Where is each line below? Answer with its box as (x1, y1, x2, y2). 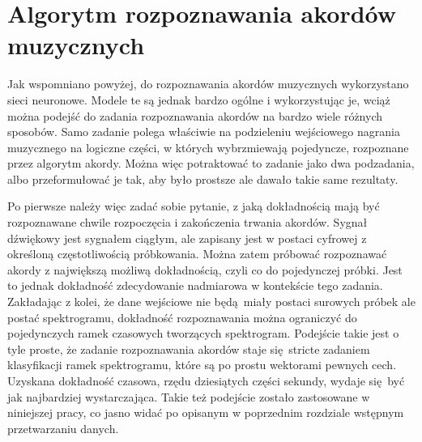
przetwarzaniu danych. (7, 419, 119, 436)
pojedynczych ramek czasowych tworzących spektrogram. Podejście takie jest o (7, 325, 399, 342)
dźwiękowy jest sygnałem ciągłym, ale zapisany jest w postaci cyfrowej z (7, 229, 367, 246)
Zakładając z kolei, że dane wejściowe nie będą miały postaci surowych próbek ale (7, 293, 416, 310)
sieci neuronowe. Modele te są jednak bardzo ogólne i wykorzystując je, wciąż (7, 91, 390, 108)
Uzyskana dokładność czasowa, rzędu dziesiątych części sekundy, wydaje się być (7, 372, 405, 389)
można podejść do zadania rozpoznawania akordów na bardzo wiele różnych (7, 107, 383, 124)
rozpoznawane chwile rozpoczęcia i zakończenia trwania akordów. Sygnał (7, 214, 368, 231)
